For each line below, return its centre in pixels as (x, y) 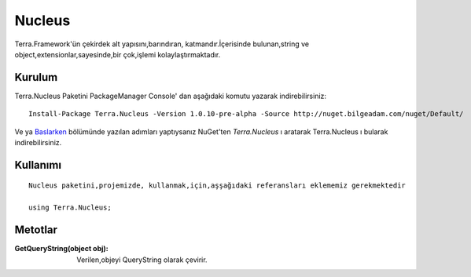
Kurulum (36, 77)
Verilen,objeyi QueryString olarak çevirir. (142, 260)
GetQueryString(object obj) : (62, 249)
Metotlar (36, 230)
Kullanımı (38, 165)
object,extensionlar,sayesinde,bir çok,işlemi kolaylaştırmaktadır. (118, 54)
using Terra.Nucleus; (70, 208)
